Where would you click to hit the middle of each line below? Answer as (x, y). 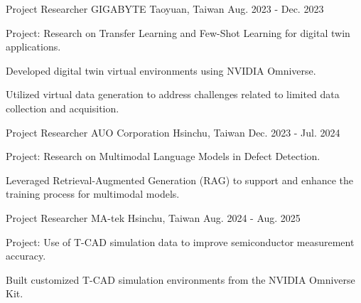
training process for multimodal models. (93, 194)
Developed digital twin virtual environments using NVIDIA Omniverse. (161, 70)
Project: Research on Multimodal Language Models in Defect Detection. (163, 156)
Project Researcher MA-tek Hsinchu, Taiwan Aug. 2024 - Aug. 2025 (153, 217)
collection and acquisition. (63, 108)
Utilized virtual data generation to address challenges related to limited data (173, 94)
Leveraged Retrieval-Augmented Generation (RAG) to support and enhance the (180, 180)
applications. (33, 47)
